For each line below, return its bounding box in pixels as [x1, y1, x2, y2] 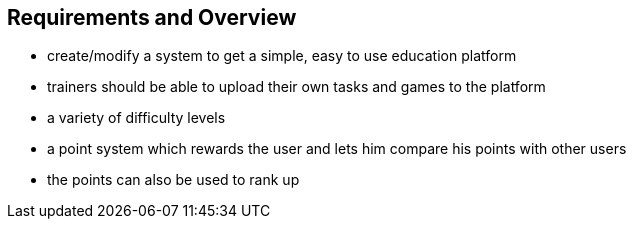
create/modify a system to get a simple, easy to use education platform [47, 47, 517, 65]
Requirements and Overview [7, 5, 297, 30]
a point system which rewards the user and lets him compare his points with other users [47, 140, 627, 158]
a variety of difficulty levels [47, 109, 226, 127]
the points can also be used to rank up [47, 171, 300, 189]
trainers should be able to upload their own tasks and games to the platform [47, 78, 546, 96]
